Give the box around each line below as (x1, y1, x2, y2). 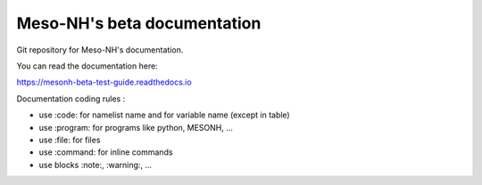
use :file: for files (38, 134, 101, 145)
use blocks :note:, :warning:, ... (38, 159, 152, 170)
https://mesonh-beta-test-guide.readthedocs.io (16, 76, 192, 88)
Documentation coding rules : (16, 93, 126, 104)
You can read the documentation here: (16, 60, 158, 71)
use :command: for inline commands (38, 147, 173, 157)
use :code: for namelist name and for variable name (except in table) (38, 109, 290, 120)
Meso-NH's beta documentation (16, 13, 262, 33)
